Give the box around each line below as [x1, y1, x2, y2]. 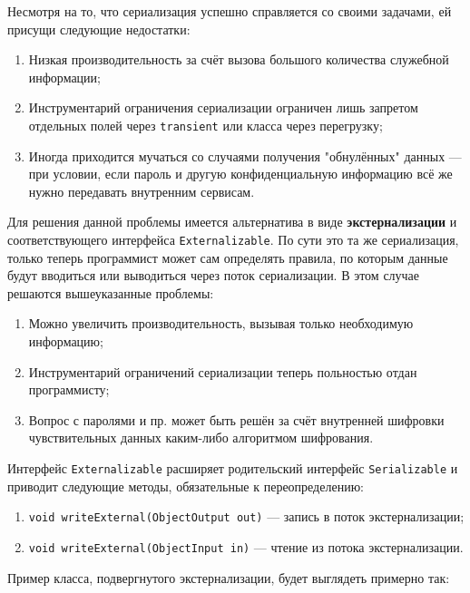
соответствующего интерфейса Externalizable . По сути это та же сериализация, [7, 230, 459, 248]
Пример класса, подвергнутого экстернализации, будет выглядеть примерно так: [7, 568, 450, 587]
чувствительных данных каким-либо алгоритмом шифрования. [28, 428, 374, 447]
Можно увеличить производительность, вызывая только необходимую [28, 314, 414, 333]
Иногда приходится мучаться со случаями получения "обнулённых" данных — [28, 146, 462, 165]
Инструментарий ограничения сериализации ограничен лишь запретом [28, 98, 418, 117]
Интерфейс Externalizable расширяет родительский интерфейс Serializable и [7, 459, 458, 477]
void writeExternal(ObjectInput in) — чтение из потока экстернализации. [28, 537, 464, 556]
